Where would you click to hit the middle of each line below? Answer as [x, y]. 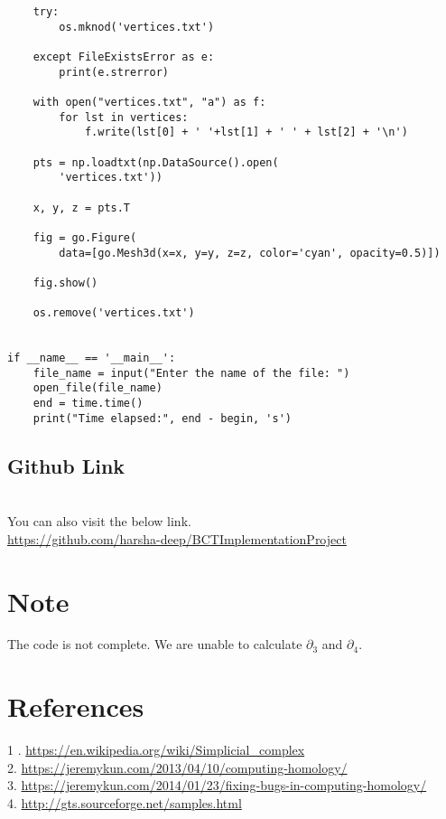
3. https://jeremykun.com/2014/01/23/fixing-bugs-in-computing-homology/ [217, 785]
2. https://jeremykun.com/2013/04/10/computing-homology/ [177, 767]
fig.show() [65, 282]
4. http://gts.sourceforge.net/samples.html [125, 802]
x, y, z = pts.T [82, 207]
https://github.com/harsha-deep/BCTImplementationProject [177, 538]
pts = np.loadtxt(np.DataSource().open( [156, 162]
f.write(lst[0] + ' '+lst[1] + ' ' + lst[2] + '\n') [246, 132]
